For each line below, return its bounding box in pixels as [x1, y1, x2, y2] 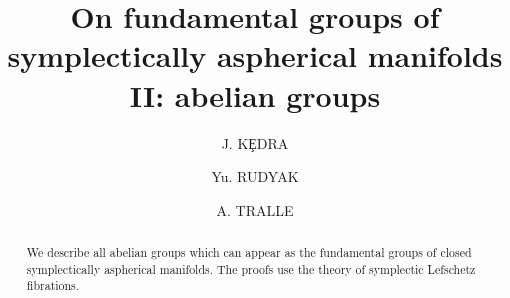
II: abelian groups [129, 74, 381, 115]
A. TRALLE [216, 199, 294, 220]
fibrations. [26, 277, 80, 294]
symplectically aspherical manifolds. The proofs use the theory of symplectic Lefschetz [26, 260, 476, 277]
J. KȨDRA [221, 132, 289, 153]
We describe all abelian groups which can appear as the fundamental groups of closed [26, 244, 472, 261]
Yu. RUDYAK [211, 166, 299, 187]
